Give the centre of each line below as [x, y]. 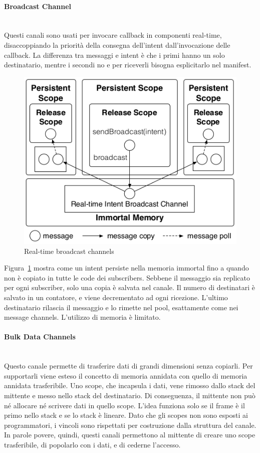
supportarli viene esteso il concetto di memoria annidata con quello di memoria [126, 375]
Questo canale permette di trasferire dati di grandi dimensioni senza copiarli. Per [128, 366]
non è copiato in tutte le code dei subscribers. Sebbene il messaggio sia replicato [127, 277]
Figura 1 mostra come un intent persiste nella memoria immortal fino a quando [126, 268]
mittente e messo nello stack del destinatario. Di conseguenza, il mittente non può [130, 395]
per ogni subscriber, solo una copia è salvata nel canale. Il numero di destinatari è [130, 287]
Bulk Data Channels [40, 337]
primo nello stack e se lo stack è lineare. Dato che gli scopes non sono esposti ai [126, 415]
